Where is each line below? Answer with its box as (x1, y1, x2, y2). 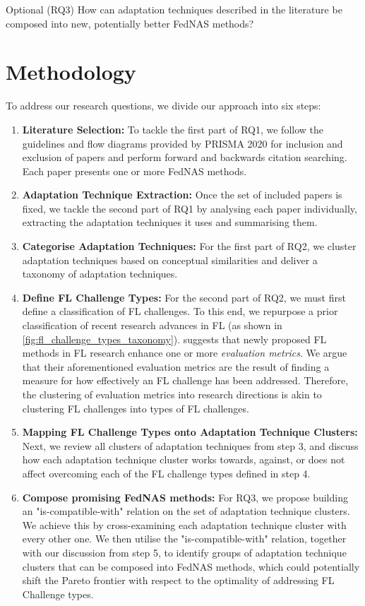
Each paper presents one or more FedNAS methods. (22, 163, 247, 178)
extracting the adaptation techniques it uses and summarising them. (22, 215, 318, 230)
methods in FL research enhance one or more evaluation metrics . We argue (22, 345, 347, 360)
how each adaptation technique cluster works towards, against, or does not (22, 452, 345, 467)
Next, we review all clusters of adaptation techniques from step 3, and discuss (22, 438, 359, 453)
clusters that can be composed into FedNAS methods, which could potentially (22, 559, 360, 574)
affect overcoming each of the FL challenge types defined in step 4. (22, 465, 311, 480)
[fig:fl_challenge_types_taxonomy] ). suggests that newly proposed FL (22, 331, 327, 346)
